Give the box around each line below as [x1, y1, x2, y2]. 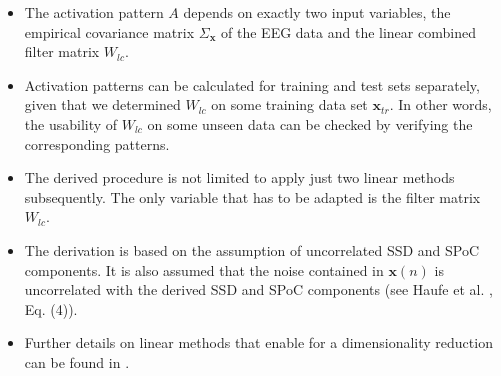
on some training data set [211, 94, 368, 115]
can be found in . [24, 351, 130, 372]
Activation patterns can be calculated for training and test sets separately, [24, 74, 480, 95]
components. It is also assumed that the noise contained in [24, 259, 384, 280]
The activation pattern [24, 2, 164, 22]
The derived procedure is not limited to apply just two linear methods [24, 167, 455, 188]
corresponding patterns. [24, 133, 170, 154]
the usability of [24, 113, 118, 134]
